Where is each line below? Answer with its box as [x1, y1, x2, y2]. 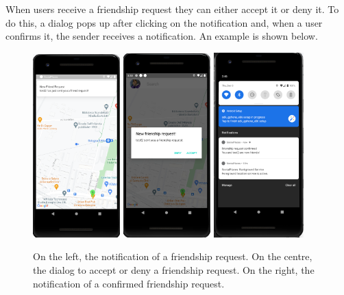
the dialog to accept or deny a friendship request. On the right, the [33, 262, 315, 277]
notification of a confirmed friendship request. [33, 276, 225, 290]
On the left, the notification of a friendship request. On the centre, [33, 249, 312, 264]
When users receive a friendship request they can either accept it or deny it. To [5, 2, 339, 16]
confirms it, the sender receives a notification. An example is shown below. [5, 29, 318, 43]
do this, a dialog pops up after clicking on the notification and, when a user [5, 15, 323, 29]
